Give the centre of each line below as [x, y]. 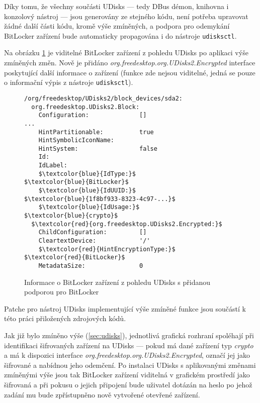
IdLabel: [53, 166]
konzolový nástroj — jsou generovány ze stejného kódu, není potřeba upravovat [126, 16]
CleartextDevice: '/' [94, 241]
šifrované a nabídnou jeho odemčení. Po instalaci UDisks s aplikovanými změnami [130, 365]
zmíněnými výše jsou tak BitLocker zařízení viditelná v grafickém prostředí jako [127, 375]
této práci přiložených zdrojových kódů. [65, 318]
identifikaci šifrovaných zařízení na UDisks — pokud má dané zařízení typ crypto [129, 345]
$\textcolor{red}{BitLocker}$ [75, 258]
